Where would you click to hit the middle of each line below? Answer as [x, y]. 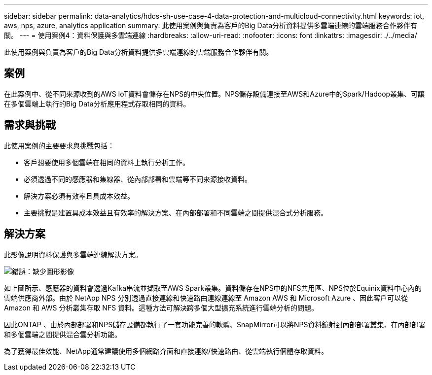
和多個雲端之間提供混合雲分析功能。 [63, 334]
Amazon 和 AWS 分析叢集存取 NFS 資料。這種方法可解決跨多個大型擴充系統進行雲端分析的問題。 [161, 307]
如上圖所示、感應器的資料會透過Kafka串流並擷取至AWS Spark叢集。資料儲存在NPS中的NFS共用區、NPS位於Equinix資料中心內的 [213, 288]
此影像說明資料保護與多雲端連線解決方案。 [73, 254]
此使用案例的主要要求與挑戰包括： [59, 145]
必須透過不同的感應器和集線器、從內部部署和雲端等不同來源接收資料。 [138, 179]
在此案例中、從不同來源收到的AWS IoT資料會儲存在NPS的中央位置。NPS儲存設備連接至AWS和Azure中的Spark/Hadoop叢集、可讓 [215, 94]
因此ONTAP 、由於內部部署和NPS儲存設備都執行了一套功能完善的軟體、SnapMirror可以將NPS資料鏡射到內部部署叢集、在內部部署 [215, 324]
